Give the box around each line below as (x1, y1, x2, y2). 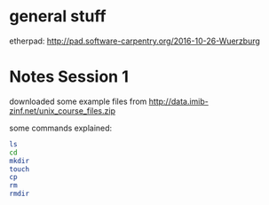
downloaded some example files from (9, 96, 147, 106)
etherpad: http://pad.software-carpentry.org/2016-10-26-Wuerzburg (9, 35, 260, 46)
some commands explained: (9, 122, 113, 133)
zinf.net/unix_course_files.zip (9, 105, 115, 116)
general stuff (9, 6, 107, 27)
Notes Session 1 (9, 67, 129, 87)
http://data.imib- (148, 96, 209, 106)
